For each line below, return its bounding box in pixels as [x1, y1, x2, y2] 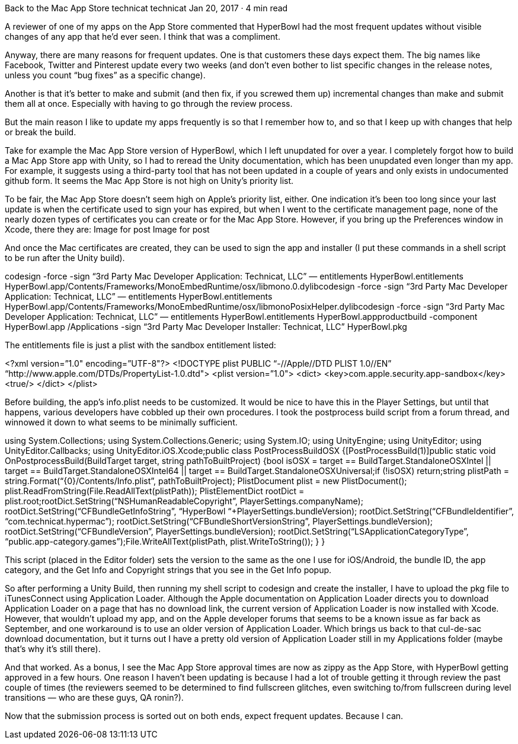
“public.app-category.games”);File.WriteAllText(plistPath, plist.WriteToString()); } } [5, 536, 325, 546]
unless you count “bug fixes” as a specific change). [5, 70, 206, 80]
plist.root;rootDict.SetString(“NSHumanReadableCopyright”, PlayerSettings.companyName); [5, 496, 363, 506]
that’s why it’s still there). [5, 644, 101, 654]
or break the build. [5, 127, 76, 137]
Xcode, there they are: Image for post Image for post [5, 224, 210, 234]
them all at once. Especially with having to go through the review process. [5, 98, 293, 109]
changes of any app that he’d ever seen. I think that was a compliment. [5, 31, 280, 42]
